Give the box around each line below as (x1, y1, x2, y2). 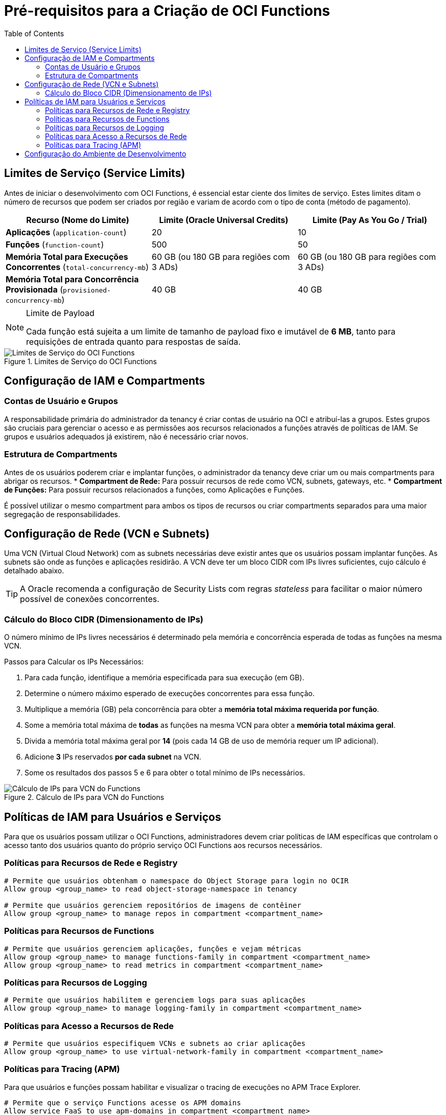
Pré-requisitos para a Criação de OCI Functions (4, 2, 330, 19)
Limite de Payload (26, 307, 95, 318)
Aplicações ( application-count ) (6, 227, 127, 237)
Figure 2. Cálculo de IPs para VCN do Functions (4, 793, 165, 802)
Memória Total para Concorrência (6, 274, 139, 284)
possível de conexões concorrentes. (20, 594, 159, 605)
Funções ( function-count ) (6, 239, 104, 250)
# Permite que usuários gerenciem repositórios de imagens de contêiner (4, 901, 301, 909)
